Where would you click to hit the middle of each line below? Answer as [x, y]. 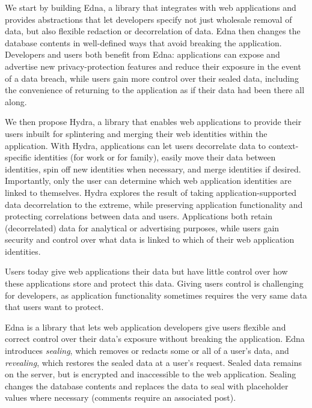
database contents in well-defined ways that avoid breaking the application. [143, 42]
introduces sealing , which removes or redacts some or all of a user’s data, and [147, 351]
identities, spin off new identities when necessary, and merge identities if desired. [153, 169]
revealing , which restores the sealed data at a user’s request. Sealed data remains [154, 362]
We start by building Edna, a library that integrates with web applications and [151, 7]
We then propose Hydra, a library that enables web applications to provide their [153, 122]
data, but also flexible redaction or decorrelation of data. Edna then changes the [153, 31]
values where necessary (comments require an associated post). [121, 397]
